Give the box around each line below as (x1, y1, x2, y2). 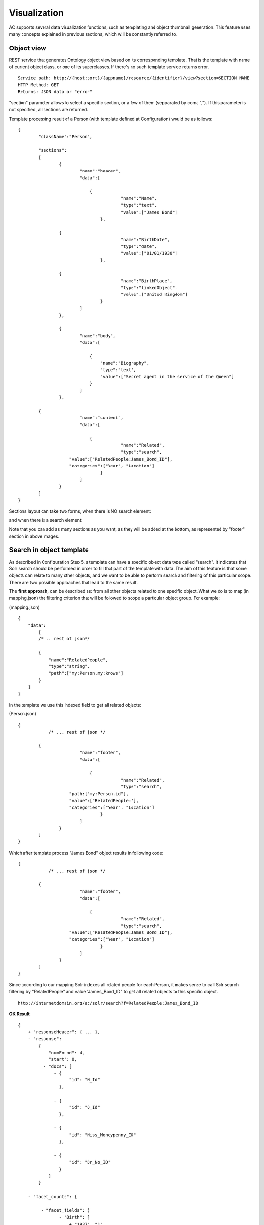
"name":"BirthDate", (120, 237, 170, 243)
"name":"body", (79, 333, 116, 338)
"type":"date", (120, 244, 157, 249)
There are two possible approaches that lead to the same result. (9, 579, 138, 585)
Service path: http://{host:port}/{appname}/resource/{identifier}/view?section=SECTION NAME (18, 75, 250, 81)
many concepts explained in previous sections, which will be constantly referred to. (9, 31, 177, 37)
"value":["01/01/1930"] (120, 250, 178, 256)
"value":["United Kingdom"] (120, 292, 188, 297)
